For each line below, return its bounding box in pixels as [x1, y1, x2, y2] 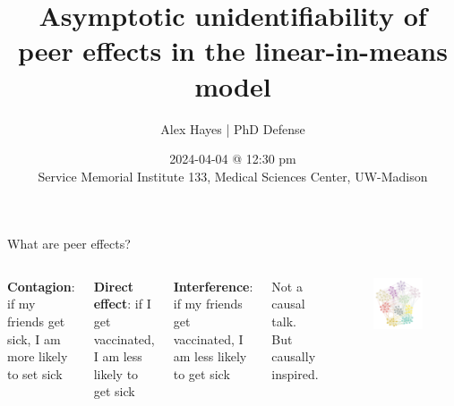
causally [271, 347, 316, 366]
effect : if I [93, 294, 151, 313]
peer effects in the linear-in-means [18, 32, 448, 69]
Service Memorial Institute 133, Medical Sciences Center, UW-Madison [38, 166, 428, 185]
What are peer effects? [7, 234, 131, 253]
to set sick [7, 364, 63, 383]
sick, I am [7, 329, 61, 348]
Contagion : [7, 276, 75, 295]
